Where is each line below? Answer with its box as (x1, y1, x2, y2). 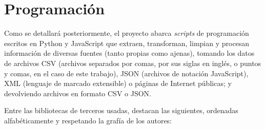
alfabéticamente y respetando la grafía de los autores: (4, 115, 172, 125)
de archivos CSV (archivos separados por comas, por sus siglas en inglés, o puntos (4, 57, 261, 68)
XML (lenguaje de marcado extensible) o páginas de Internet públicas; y (4, 78, 232, 89)
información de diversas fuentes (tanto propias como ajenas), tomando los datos (4, 48, 255, 58)
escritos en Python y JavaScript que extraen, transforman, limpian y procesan (4, 37, 250, 48)
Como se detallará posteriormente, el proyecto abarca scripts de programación (4, 28, 249, 38)
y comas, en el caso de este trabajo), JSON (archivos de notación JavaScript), (4, 68, 249, 78)
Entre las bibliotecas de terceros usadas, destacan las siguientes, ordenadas (4, 105, 238, 116)
